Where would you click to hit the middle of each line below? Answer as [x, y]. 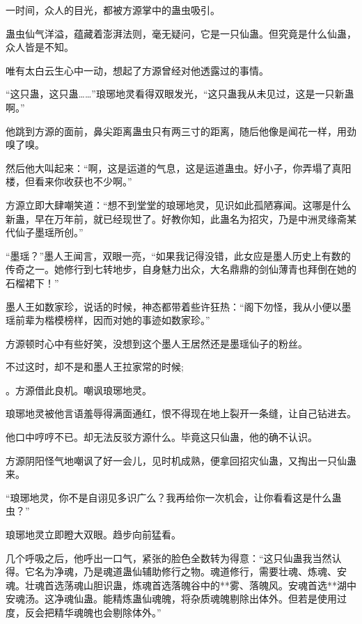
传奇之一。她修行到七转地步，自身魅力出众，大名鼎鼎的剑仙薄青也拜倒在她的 [181, 269]
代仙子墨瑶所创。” [45, 232]
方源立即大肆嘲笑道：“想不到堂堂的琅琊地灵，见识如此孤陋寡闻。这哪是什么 [179, 204]
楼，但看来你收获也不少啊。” [69, 181]
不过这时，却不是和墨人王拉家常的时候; [95, 367]
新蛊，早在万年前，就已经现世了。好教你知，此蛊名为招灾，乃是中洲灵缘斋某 [181, 218]
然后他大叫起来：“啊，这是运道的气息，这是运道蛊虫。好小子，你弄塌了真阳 [179, 167]
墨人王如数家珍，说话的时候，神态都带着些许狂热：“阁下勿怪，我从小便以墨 [179, 306]
